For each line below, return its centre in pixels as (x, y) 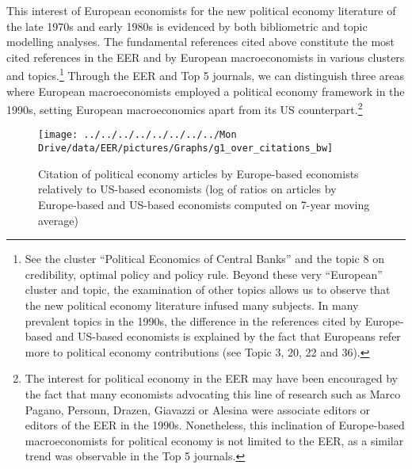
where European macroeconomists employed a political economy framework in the (206, 91)
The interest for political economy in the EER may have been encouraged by (211, 378)
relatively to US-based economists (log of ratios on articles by (187, 189)
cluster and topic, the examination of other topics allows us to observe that (208, 290)
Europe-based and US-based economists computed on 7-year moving (204, 204)
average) (58, 220)
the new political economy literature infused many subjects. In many (192, 305)
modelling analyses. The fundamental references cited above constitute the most (201, 42)
